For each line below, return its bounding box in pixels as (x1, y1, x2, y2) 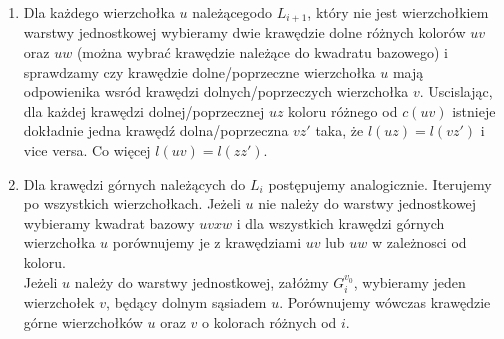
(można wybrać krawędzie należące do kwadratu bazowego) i (76, 42, 448, 63)
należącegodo (192, 2, 273, 22)
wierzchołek (23, 292, 95, 312)
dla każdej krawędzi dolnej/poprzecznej (23, 100, 265, 121)
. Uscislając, (419, 81, 493, 102)
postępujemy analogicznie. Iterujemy (268, 173, 492, 194)
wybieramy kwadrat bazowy (23, 212, 195, 233)
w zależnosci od (372, 232, 467, 253)
